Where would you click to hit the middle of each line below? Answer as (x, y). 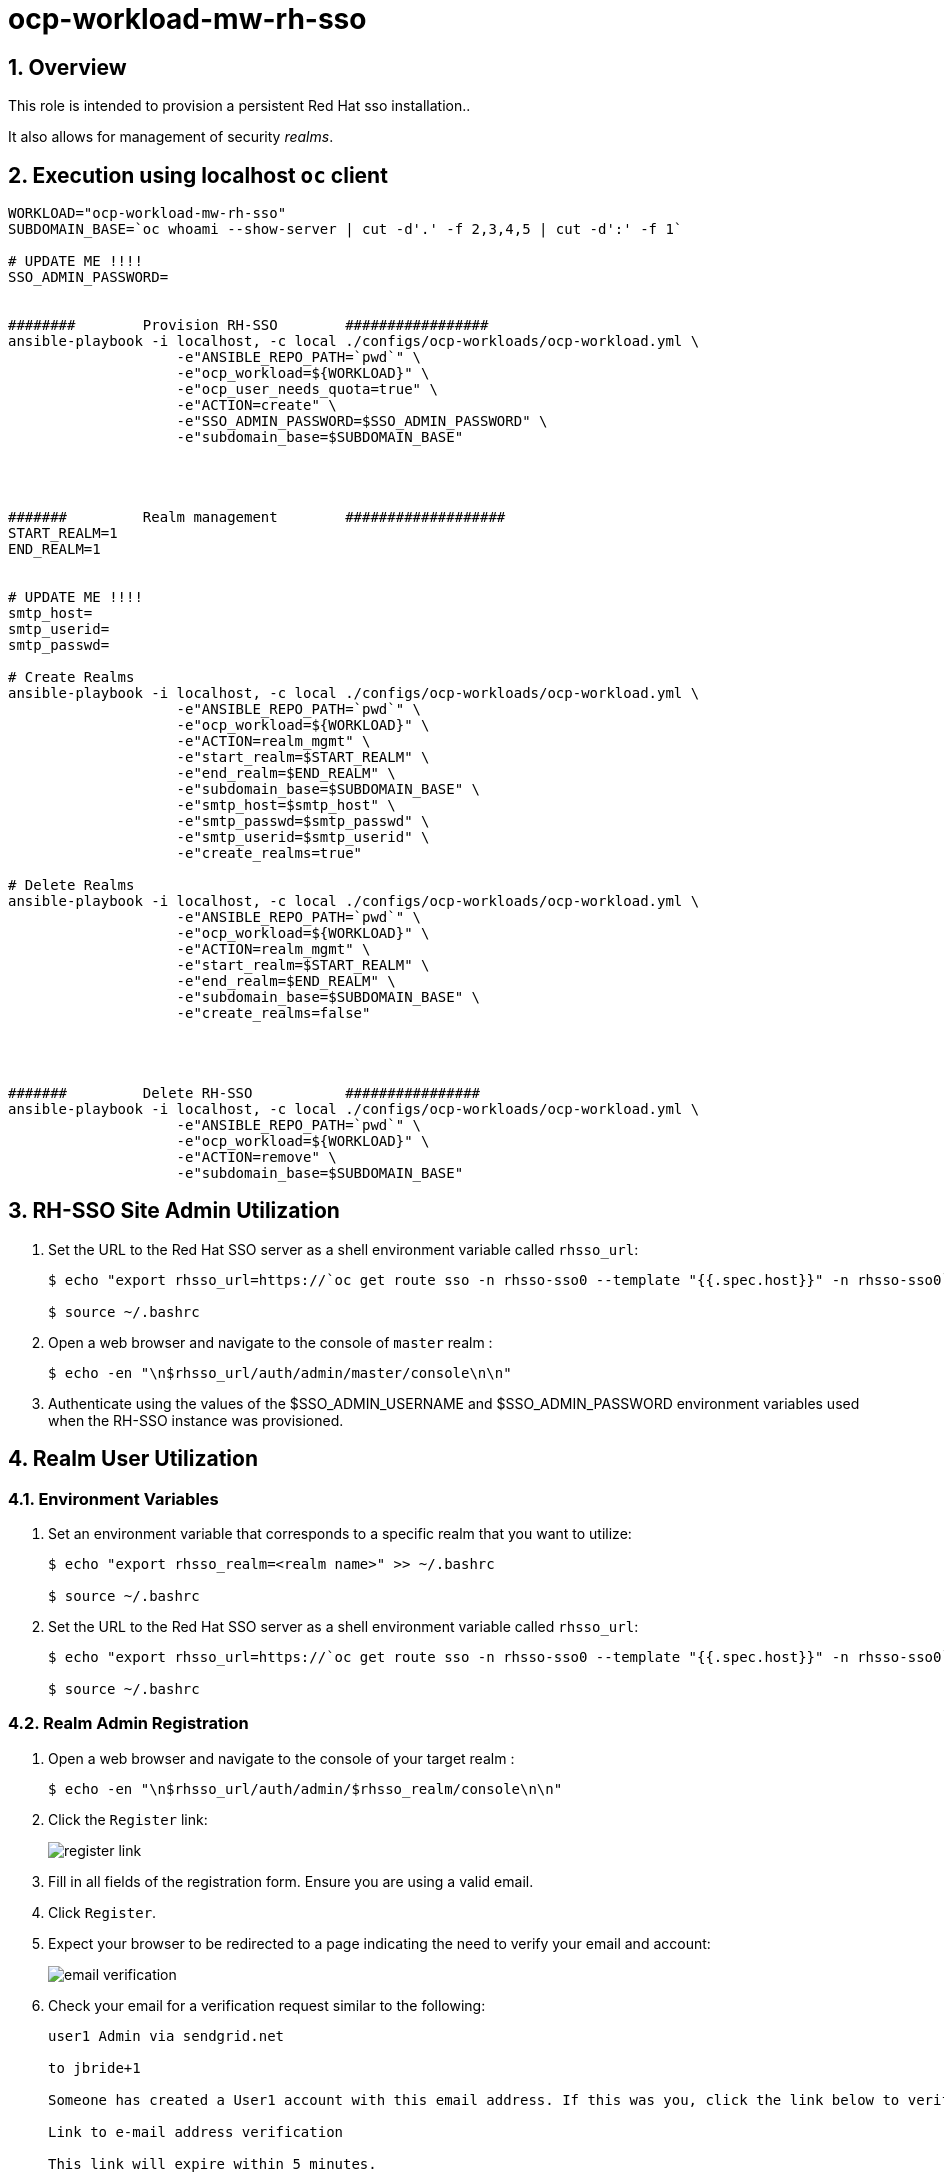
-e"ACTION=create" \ (256, 405)
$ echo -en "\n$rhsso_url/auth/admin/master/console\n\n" (280, 1372)
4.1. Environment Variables (113, 1498)
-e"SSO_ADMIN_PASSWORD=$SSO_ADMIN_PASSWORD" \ (362, 421)
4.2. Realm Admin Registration (128, 1723)
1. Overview (67, 67)
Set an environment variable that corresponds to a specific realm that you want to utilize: (340, 1534)
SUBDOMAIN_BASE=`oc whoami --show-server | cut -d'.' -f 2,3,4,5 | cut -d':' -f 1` (345, 229)
